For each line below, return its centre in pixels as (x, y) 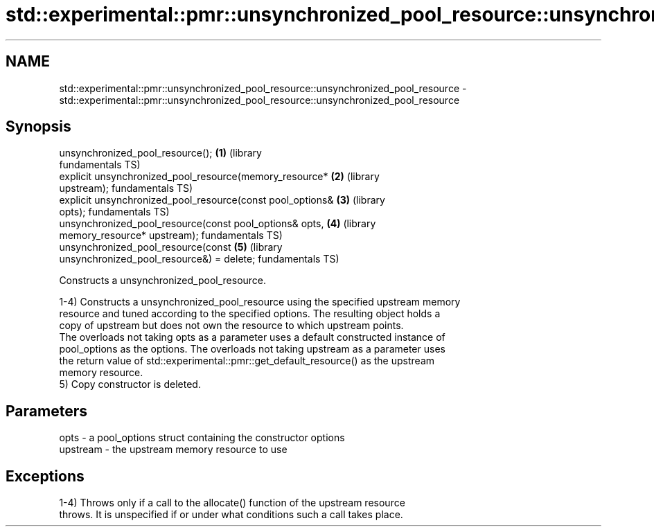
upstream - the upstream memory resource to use (173, 450)
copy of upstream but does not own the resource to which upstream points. (231, 326)
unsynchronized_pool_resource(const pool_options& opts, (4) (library (218, 224)
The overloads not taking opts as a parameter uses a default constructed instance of (252, 337)
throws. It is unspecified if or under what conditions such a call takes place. (231, 515)
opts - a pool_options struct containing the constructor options (202, 438)
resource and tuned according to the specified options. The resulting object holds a (250, 314)
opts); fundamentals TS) (114, 212)
